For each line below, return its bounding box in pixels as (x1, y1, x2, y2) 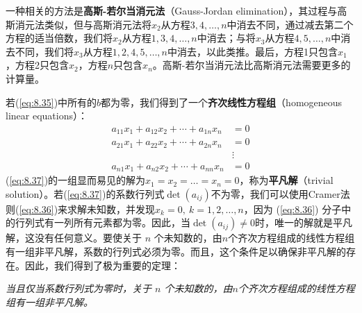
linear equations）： (6, 108, 88, 123)
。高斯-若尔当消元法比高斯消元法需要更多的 (152, 58, 351, 72)
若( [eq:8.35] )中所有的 (6, 94, 97, 109)
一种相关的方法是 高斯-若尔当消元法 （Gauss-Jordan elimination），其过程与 (6, 3, 338, 17)
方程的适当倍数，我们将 (6, 31, 113, 45)
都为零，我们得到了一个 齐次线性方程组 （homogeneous (101, 94, 343, 109)
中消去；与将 (197, 31, 256, 45)
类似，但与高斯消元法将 (44, 17, 151, 31)
